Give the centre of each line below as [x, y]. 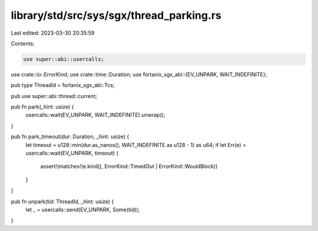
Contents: [23, 43]
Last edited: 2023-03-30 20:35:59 [53, 33]
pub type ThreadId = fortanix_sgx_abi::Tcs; [63, 85]
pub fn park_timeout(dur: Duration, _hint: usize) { [70, 137]
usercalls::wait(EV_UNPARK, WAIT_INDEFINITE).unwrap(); [95, 115]
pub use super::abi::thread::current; [54, 96]
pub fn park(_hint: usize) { [42, 107]
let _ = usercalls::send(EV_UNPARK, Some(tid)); [83, 209]
